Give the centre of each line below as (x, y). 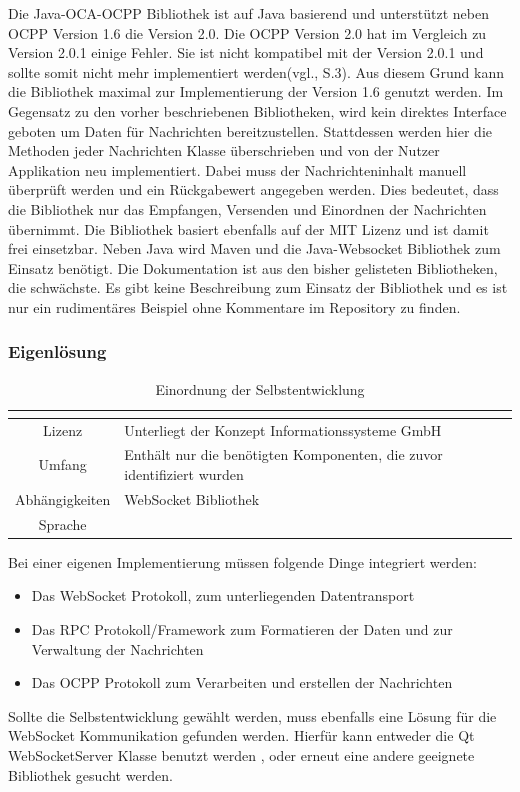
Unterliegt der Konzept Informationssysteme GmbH (283, 429)
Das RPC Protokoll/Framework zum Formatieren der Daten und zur (242, 628)
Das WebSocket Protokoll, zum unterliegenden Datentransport (223, 595)
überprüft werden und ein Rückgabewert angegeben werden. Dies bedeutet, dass (253, 189)
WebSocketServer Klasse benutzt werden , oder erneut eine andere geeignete (241, 754)
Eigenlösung (57, 351)
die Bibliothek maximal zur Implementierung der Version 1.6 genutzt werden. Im (256, 91)
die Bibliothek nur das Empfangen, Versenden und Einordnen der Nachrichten (247, 208)
